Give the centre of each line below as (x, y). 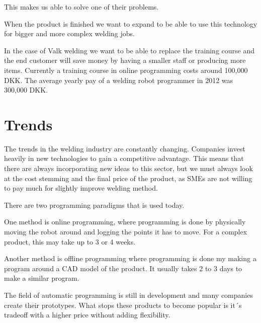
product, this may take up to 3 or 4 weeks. (70, 241)
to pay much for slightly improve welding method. (81, 188)
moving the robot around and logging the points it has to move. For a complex (126, 232)
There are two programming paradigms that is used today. (94, 205)
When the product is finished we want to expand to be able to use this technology (131, 23)
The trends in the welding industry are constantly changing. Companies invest (125, 148)
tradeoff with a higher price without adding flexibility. (87, 315)
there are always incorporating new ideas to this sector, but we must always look (128, 168)
